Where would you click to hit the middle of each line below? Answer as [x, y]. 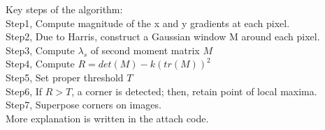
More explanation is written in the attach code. [107, 118]
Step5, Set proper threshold [65, 77]
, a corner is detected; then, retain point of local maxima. [194, 91]
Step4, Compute [40, 64]
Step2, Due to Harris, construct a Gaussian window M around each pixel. [163, 36]
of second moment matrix [145, 50]
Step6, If [24, 91]
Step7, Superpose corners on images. [84, 105]
